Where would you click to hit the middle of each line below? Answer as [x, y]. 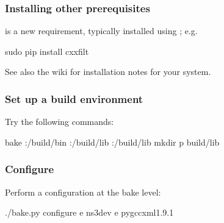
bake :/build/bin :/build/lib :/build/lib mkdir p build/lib [112, 142]
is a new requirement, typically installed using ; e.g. [101, 31]
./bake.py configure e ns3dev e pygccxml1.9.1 [89, 212]
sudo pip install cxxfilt [47, 51]
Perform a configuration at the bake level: [83, 192]
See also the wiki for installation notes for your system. [108, 72]
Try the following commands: [60, 122]
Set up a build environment [74, 98]
